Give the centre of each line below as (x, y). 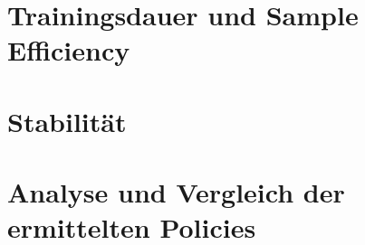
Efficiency (69, 50)
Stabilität (67, 121)
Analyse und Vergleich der (176, 192)
